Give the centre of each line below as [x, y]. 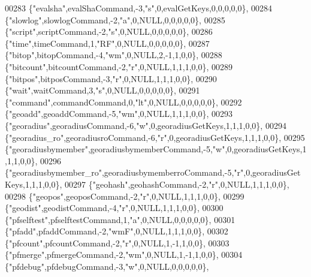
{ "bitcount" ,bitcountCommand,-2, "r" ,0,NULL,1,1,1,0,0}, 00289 [119, 66]
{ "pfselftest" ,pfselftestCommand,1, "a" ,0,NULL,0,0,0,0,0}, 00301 [120, 219]
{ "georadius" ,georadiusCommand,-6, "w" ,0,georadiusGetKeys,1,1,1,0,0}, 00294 [146, 125]
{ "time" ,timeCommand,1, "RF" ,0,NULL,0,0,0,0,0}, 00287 [107, 43]
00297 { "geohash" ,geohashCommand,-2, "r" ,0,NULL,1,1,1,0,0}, [177, 184]
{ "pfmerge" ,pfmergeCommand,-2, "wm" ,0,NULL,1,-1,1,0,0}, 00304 [124, 255]
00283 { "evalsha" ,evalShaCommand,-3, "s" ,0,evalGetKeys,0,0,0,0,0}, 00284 [138, 8]
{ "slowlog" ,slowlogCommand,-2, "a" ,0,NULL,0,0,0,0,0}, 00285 [115, 19]
